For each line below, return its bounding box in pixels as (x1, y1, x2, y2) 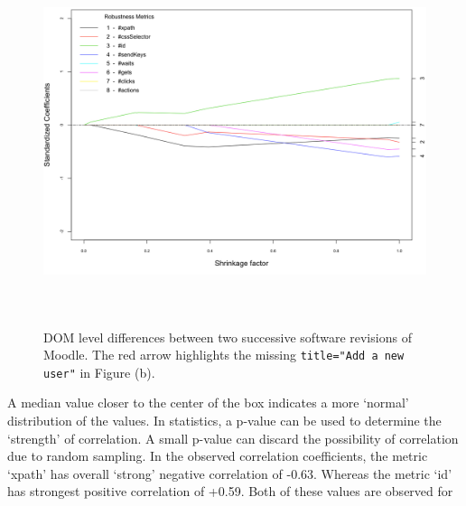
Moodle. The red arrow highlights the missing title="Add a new (43, 345, 405, 364)
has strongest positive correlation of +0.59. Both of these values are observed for (7, 482, 453, 501)
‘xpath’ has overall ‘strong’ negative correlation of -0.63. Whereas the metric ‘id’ (7, 464, 452, 483)
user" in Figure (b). (43, 362, 155, 381)
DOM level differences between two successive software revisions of (43, 327, 412, 346)
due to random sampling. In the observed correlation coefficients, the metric (7, 446, 428, 465)
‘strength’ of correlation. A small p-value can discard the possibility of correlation (7, 428, 459, 447)
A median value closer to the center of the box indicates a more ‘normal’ (7, 393, 409, 412)
